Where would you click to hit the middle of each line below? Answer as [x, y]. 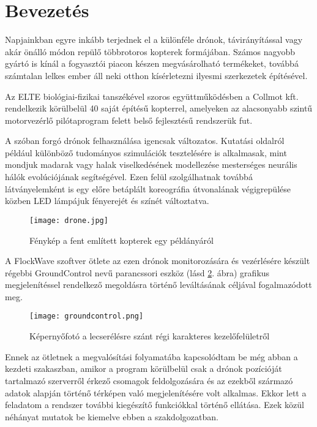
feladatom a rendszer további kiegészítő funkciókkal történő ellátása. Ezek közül [155, 405]
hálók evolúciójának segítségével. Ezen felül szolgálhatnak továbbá [129, 177]
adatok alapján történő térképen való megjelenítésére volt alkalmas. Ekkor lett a [156, 392]
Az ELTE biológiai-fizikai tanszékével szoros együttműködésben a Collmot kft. [152, 96]
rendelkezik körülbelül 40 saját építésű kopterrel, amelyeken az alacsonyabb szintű [159, 108]
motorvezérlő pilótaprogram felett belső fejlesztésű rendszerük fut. [129, 120]
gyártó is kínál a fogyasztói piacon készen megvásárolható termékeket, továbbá [152, 63]
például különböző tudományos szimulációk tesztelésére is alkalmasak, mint [146, 152]
